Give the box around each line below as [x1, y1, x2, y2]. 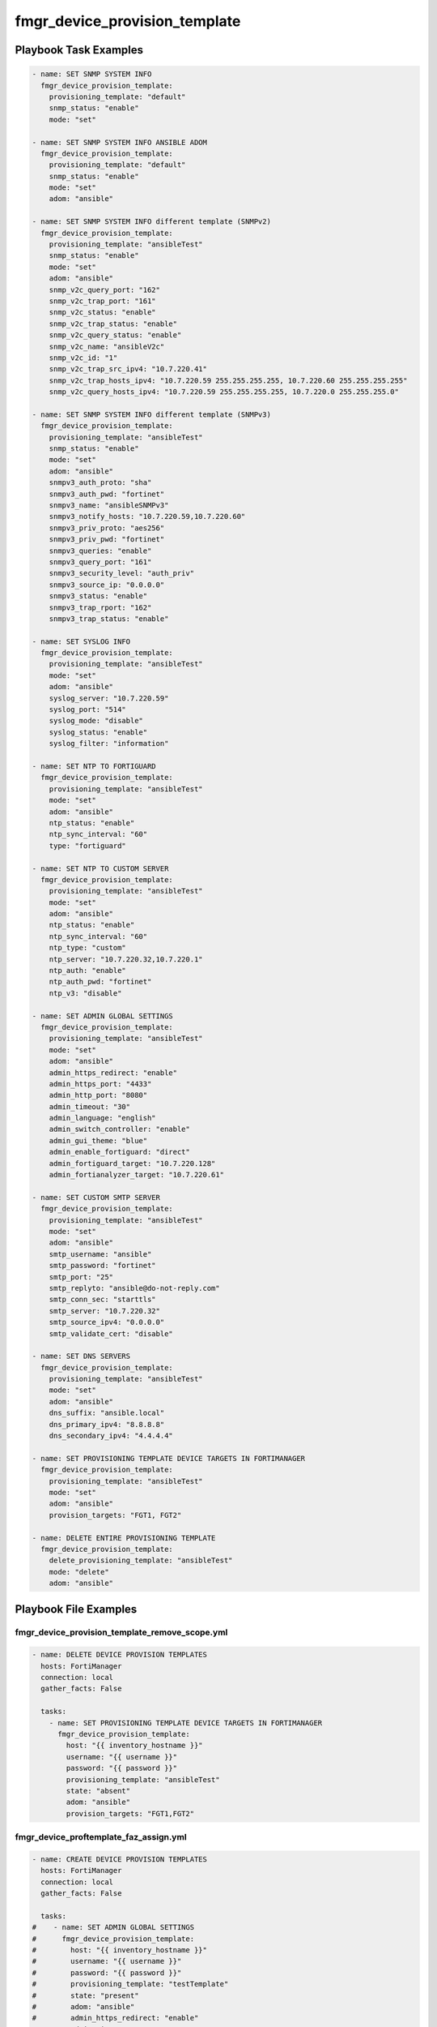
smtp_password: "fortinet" [49, 1261, 157, 1271]
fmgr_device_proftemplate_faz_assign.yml [15, 1832, 187, 1843]
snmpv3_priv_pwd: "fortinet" [49, 535, 165, 544]
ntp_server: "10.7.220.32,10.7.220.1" [49, 954, 203, 964]
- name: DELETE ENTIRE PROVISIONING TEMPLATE [32, 1533, 216, 1542]
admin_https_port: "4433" [49, 1079, 152, 1088]
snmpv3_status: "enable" [49, 592, 148, 601]
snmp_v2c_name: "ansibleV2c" [49, 341, 165, 351]
